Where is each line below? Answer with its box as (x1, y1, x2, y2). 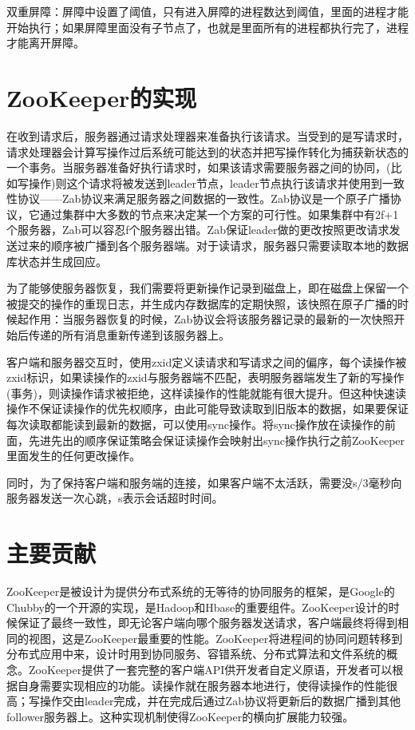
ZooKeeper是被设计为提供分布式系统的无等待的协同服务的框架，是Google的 (6, 583, 395, 600)
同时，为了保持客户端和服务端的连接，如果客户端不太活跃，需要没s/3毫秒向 (6, 474, 402, 490)
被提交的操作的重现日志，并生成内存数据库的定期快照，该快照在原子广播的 (6, 295, 397, 311)
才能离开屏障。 (6, 34, 85, 51)
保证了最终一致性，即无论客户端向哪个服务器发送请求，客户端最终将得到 (17, 614, 397, 631)
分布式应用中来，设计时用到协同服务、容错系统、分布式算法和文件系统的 (6, 645, 386, 662)
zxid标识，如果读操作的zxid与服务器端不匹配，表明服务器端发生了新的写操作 (6, 369, 405, 386)
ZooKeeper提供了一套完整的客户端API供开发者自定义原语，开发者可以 (28, 661, 393, 678)
